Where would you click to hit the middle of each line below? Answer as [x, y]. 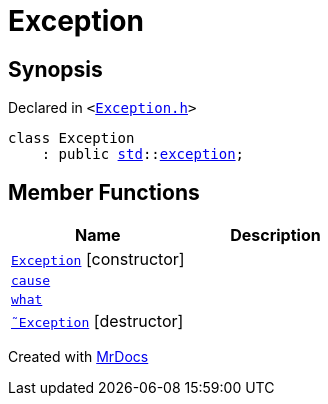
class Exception [71, 138]
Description [275, 235]
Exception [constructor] [98, 259]
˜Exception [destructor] [97, 321]
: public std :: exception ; [143, 154]
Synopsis [55, 69]
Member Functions [104, 192]
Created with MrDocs [78, 357]
